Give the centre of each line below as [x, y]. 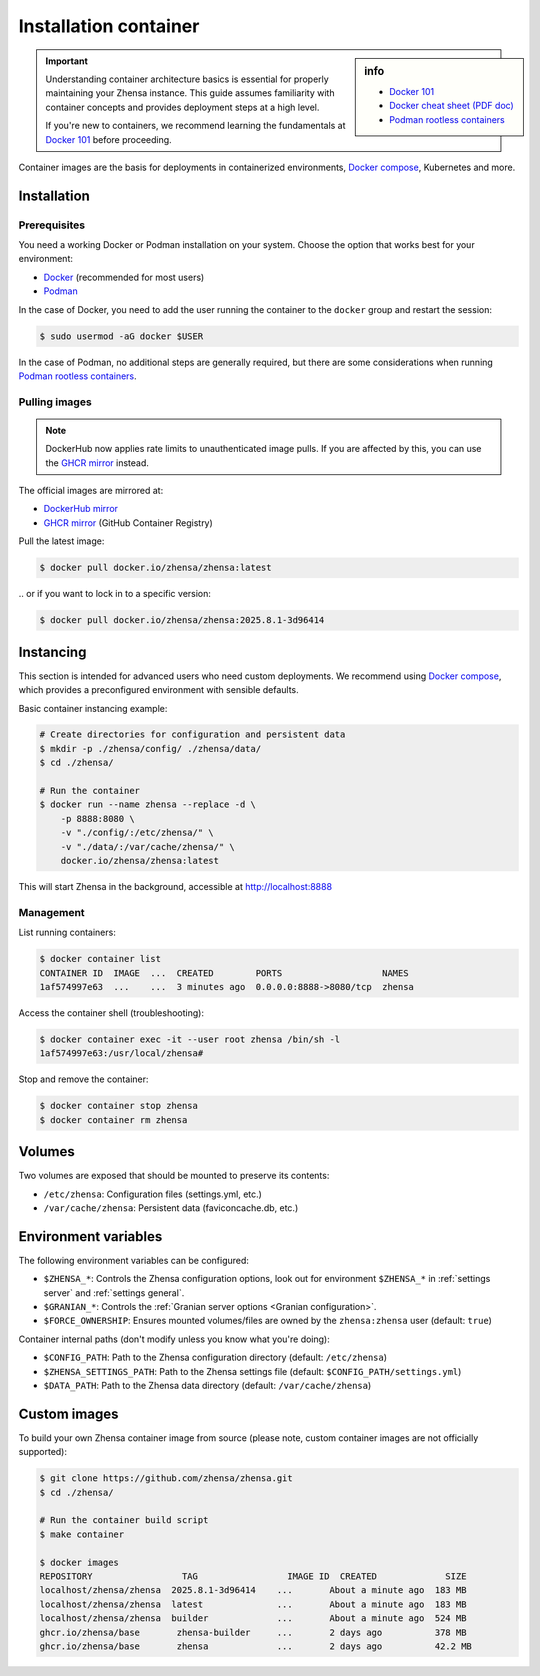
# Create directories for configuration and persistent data [192, 734]
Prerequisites [51, 225]
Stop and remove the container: [83, 1079]
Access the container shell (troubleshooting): [111, 1012]
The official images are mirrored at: [91, 491]
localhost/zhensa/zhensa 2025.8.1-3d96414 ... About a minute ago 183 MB [253, 1590]
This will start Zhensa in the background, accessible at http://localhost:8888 [175, 886]
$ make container [82, 1534]
